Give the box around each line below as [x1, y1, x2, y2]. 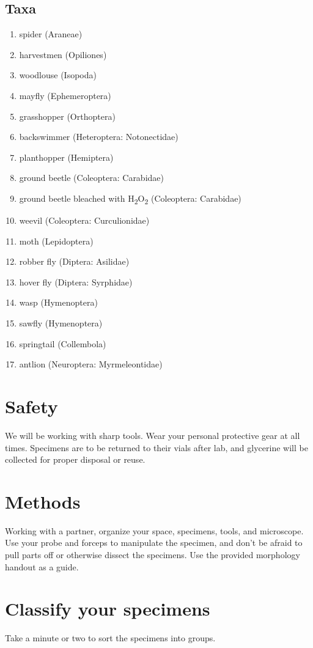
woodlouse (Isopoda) [19, 68, 97, 81]
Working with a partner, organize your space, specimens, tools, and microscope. [5, 524, 304, 537]
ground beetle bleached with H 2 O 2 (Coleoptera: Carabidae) [19, 191, 241, 206]
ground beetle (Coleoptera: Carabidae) [19, 171, 164, 184]
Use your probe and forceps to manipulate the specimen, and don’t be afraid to [5, 536, 303, 549]
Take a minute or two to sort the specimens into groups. [5, 631, 216, 644]
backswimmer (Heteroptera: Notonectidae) [19, 130, 179, 143]
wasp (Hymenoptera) [19, 296, 98, 309]
